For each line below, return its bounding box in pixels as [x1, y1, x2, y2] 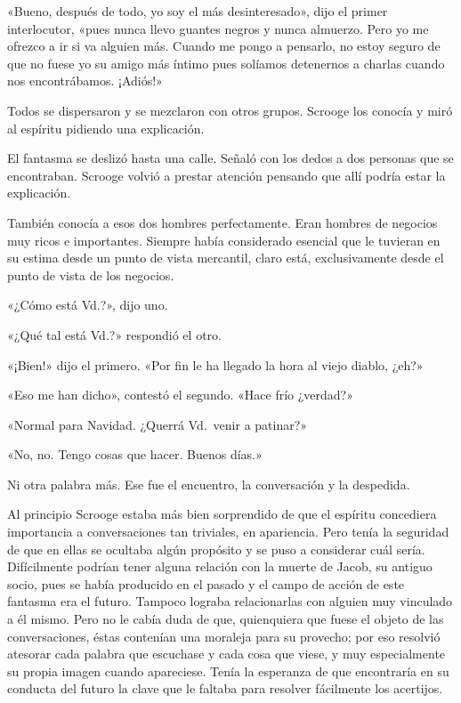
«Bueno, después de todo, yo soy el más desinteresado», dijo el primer [7, 2, 388, 20]
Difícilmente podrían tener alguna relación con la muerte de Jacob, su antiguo [7, 557, 433, 576]
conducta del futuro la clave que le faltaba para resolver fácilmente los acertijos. [7, 679, 443, 698]
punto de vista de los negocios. [7, 265, 174, 284]
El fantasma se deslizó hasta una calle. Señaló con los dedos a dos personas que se [7, 149, 454, 167]
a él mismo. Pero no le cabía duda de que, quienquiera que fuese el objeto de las [7, 610, 444, 628]
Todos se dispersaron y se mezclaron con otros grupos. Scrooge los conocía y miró [7, 101, 453, 119]
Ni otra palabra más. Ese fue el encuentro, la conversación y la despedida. [7, 474, 410, 493]
